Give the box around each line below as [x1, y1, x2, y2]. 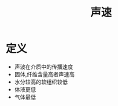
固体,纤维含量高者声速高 [14, 70, 75, 78]
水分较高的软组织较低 [14, 78, 68, 85]
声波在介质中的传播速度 [14, 63, 73, 70]
